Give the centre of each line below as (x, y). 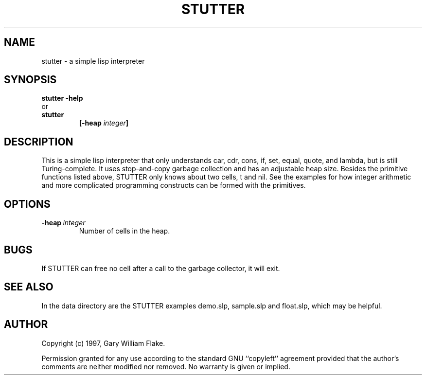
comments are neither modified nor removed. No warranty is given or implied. (166, 366)
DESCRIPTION (39, 142)
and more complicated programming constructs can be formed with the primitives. (174, 185)
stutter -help (62, 98)
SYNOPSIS (30, 80)
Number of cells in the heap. (124, 231)
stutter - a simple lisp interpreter (93, 61)
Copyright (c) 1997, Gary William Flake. (103, 343)
